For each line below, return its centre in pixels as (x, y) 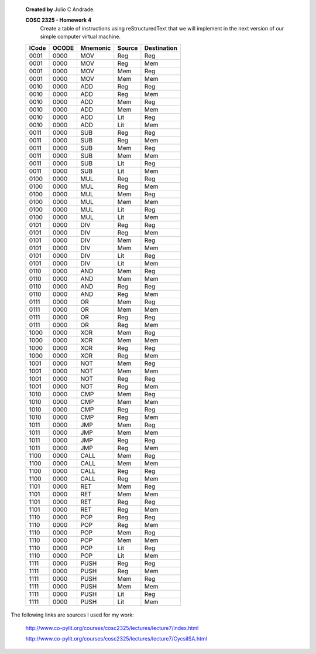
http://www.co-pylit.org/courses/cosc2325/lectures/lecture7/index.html (112, 628)
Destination (161, 48)
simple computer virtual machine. (80, 37)
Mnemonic (96, 48)
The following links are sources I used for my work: (72, 615)
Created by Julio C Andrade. (60, 9)
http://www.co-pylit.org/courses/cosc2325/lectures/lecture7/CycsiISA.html (116, 639)
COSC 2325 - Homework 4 (59, 20)
